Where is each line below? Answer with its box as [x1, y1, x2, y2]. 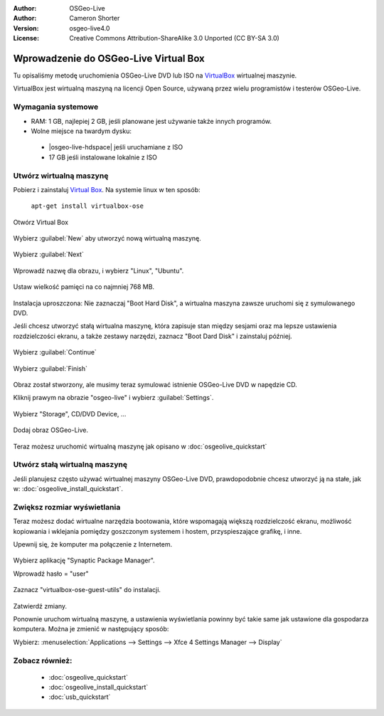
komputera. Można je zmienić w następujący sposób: [13, 625, 169, 633]
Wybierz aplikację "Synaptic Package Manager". [13, 556, 156, 565]
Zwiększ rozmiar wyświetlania [13, 502, 121, 512]
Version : [13, 23, 39, 32]
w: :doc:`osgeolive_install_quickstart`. [13, 485, 124, 493]
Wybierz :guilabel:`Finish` [13, 364, 88, 373]
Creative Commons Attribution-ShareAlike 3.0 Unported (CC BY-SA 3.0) [69, 34, 280, 43]
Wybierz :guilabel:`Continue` [13, 348, 97, 357]
